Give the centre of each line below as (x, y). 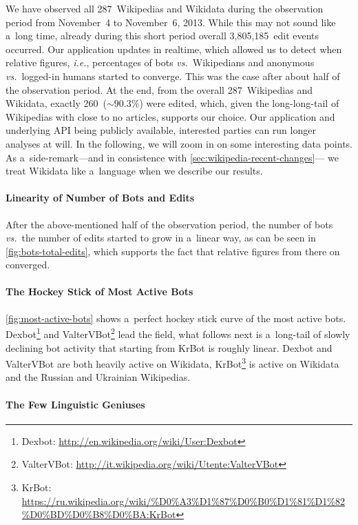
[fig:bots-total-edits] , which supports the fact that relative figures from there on (173, 251)
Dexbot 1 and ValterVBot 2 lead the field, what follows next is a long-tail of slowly (178, 333)
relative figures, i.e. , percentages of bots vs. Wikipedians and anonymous (160, 62)
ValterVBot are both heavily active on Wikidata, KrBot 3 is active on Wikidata (172, 363)
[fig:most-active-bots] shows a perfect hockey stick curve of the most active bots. (176, 318)
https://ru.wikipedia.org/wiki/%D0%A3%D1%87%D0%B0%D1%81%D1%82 (183, 501)
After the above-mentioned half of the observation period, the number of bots (169, 224)
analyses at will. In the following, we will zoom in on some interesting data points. (179, 143)
